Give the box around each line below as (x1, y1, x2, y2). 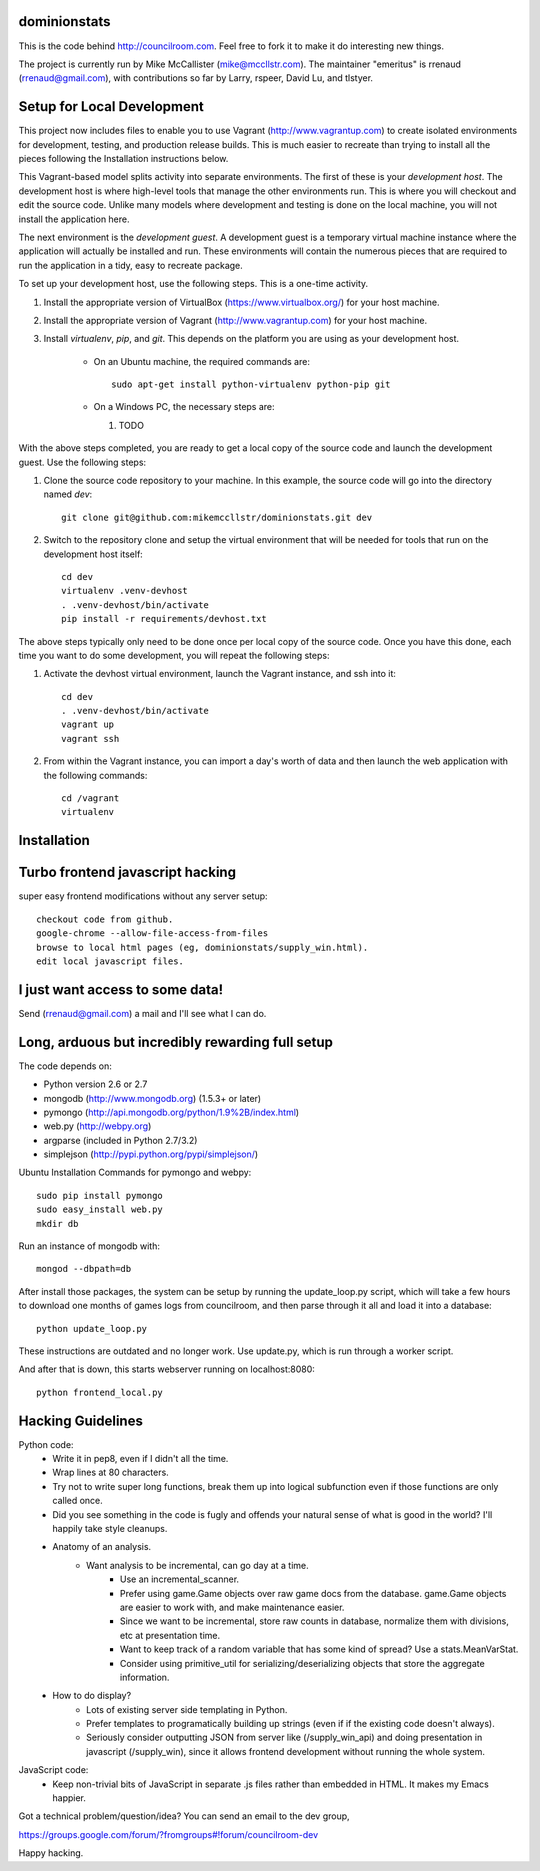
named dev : (43, 488, 93, 500)
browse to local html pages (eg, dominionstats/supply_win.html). (36, 941, 369, 953)
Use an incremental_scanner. (120, 1573, 240, 1585)
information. (120, 1671, 170, 1683)
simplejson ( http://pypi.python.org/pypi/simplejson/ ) (43, 1148, 259, 1160)
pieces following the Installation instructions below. (18, 152, 229, 164)
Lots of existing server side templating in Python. (86, 1703, 288, 1715)
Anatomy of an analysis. (52, 1541, 152, 1553)
